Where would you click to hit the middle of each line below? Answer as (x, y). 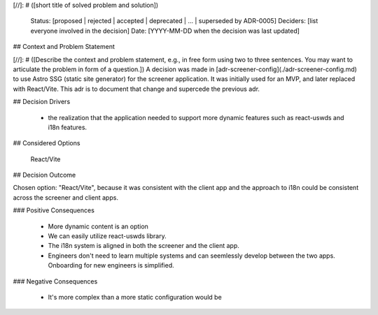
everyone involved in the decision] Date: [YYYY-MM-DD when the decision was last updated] (165, 31)
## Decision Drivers (42, 102)
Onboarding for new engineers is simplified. (111, 265)
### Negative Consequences (55, 281)
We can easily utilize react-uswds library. (107, 236)
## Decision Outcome (44, 175)
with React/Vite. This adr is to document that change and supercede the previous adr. (136, 89)
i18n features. (68, 127)
